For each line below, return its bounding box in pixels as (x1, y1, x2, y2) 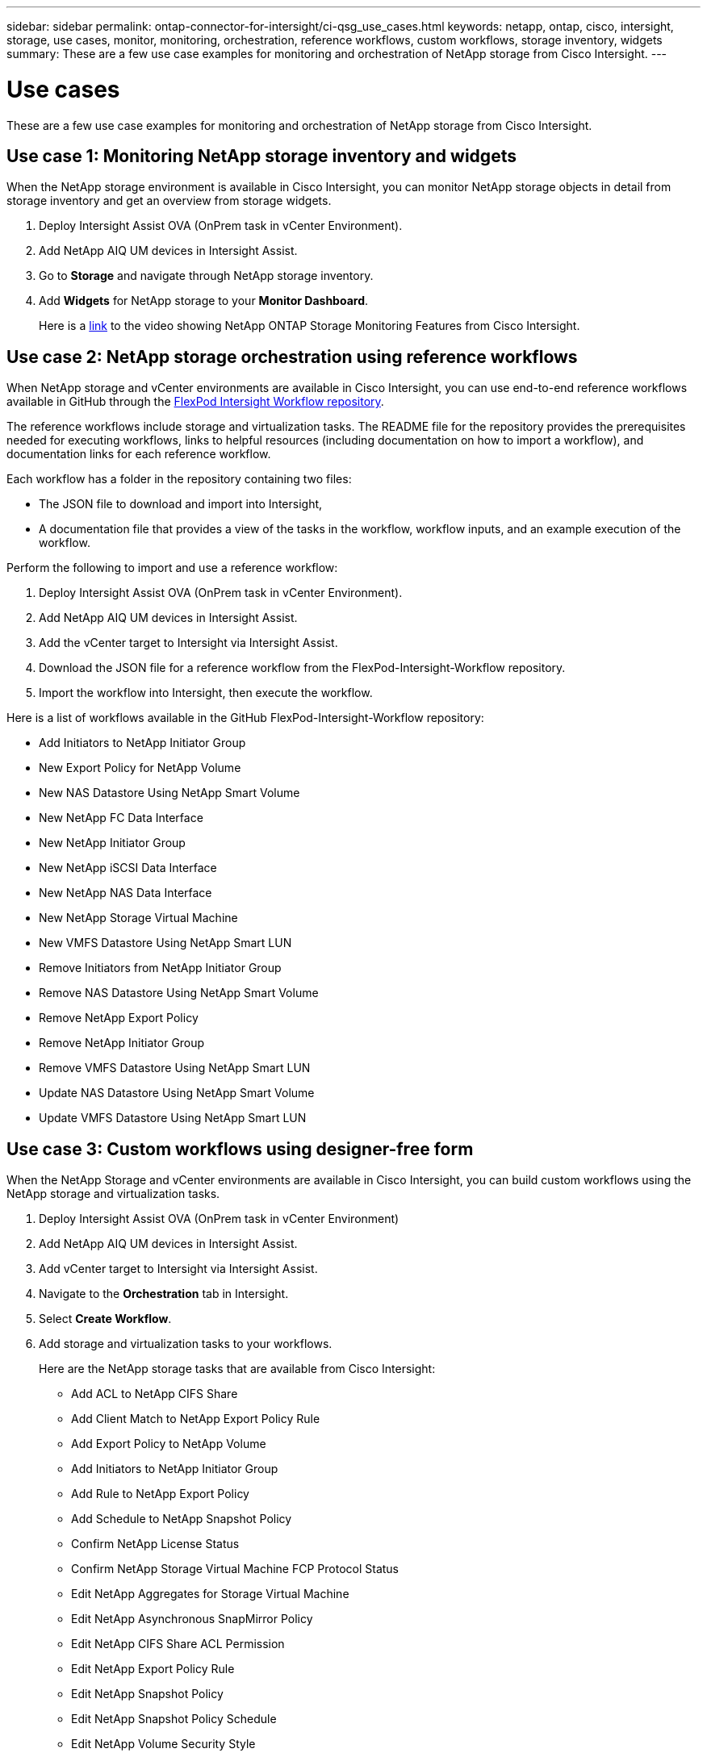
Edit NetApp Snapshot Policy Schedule (71, 1712, 277, 1726)
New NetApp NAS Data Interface (39, 886, 212, 900)
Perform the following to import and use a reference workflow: (6, 561, 338, 575)
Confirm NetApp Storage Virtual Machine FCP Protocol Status (71, 1562, 399, 1576)
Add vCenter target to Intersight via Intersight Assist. (39, 1262, 318, 1276)
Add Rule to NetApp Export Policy (71, 1487, 249, 1501)
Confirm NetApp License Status (71, 1537, 240, 1551)
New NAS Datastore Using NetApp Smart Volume (39, 786, 300, 800)
